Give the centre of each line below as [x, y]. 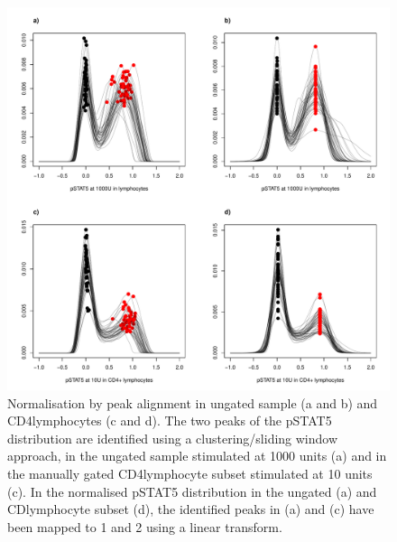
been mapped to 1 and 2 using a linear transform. [145, 526]
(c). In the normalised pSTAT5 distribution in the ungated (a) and [192, 491]
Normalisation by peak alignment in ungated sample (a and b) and [193, 402]
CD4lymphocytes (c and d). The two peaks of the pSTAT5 [170, 421]
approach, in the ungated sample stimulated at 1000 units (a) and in [197, 456]
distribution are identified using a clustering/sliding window [173, 438]
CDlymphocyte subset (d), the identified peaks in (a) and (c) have [191, 509]
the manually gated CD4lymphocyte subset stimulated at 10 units [190, 473]
